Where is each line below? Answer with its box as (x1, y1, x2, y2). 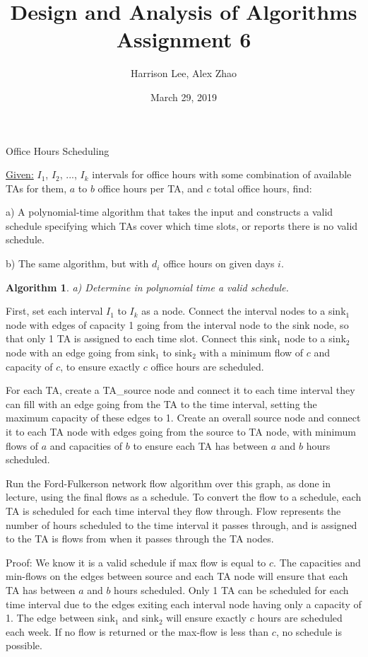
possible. (6, 638, 42, 653)
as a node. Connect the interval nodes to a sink (141, 303, 346, 318)
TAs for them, (6, 180, 67, 195)
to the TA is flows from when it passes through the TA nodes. (6, 531, 274, 546)
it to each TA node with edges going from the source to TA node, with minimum (6, 424, 357, 438)
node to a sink (284, 331, 346, 346)
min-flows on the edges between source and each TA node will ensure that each (6, 569, 348, 583)
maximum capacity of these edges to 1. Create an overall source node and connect (6, 410, 361, 425)
